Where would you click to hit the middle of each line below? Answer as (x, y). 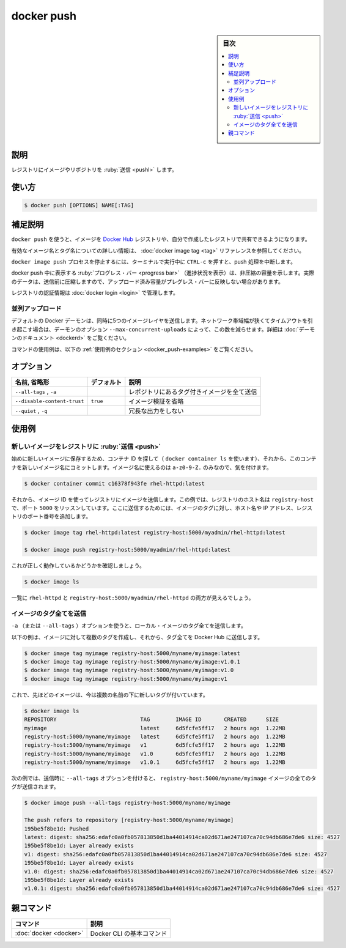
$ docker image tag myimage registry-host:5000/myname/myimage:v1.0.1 (132, 662)
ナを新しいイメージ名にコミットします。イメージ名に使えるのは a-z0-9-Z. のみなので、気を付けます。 (142, 467)
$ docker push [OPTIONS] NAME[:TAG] (79, 205)
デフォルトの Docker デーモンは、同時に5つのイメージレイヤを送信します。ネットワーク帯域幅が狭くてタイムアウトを (160, 320)
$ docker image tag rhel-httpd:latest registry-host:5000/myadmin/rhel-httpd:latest (155, 533)
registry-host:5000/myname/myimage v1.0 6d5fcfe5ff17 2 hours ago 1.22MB (155, 754)
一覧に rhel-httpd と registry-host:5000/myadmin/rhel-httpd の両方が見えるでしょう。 (133, 598)
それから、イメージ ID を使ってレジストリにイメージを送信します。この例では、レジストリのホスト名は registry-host (163, 499)
